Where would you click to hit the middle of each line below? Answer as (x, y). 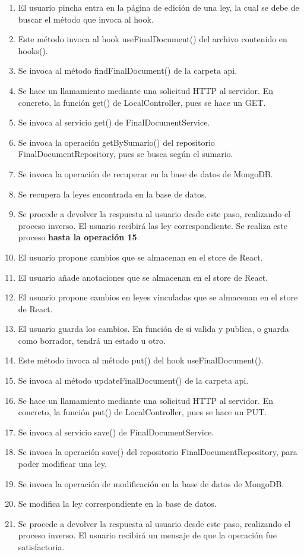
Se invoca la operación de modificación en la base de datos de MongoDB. (151, 483)
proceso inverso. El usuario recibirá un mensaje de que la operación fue (147, 535)
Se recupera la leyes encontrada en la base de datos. (113, 194)
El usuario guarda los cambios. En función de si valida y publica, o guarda (153, 329)
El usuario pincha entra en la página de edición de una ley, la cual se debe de (159, 7)
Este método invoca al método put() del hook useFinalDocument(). (141, 360)
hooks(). (33, 50)
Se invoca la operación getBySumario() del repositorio (116, 142)
